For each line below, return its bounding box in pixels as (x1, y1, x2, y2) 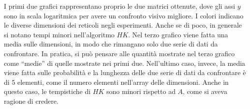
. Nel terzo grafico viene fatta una (128, 29, 228, 39)
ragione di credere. (4, 95, 59, 106)
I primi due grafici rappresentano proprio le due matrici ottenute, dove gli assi (4, 1, 235, 11)
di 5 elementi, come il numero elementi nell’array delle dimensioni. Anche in (4, 77, 229, 87)
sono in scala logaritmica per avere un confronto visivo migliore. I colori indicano (4, 10, 244, 20)
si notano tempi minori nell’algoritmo (4, 29, 115, 39)
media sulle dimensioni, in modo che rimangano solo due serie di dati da (4, 39, 218, 49)
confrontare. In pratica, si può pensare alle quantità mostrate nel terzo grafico (4, 48, 235, 58)
